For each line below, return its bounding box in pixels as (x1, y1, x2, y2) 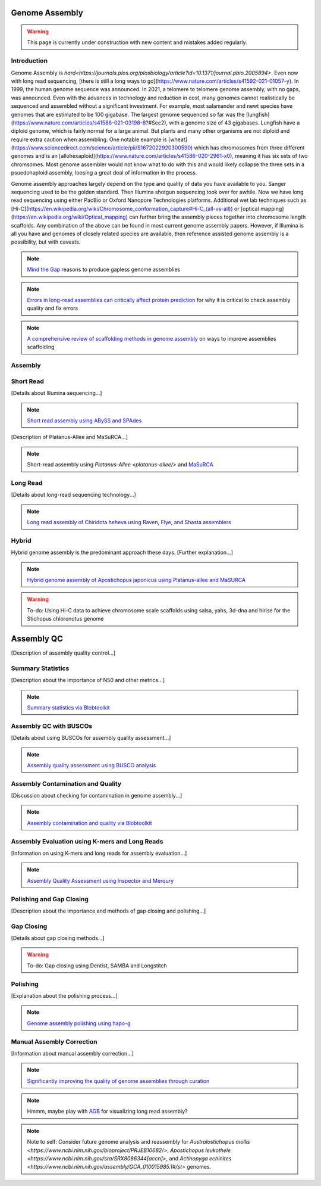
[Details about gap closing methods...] (11, 935, 105, 942)
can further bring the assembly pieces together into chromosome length (128, 213, 306, 220)
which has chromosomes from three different (194, 144, 305, 151)
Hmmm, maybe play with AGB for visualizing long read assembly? (27, 1108, 188, 1115)
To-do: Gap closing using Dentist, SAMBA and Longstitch (27, 962, 168, 969)
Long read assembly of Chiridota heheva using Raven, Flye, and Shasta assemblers (27, 519, 231, 526)
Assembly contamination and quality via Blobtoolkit (27, 819, 152, 826)
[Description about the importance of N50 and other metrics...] (11, 677, 165, 684)
